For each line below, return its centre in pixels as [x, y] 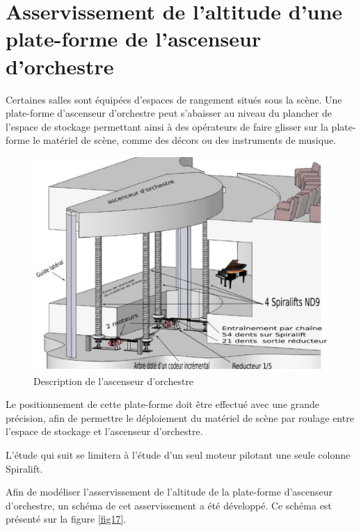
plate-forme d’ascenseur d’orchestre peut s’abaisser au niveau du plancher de [169, 113]
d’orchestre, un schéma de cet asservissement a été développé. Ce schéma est [169, 505]
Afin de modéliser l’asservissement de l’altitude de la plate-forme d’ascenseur [169, 492]
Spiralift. [24, 468]
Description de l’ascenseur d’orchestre [114, 381]
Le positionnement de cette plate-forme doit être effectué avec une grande [163, 404]
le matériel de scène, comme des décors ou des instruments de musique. [185, 140]
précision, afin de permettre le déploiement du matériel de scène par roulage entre [180, 417]
